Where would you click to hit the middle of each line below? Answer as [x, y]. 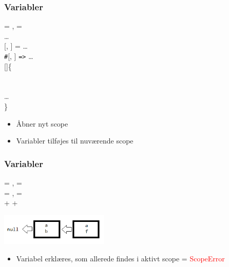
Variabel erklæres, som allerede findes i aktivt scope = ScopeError [120, 259]
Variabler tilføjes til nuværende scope [75, 141]
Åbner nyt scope [42, 123]
